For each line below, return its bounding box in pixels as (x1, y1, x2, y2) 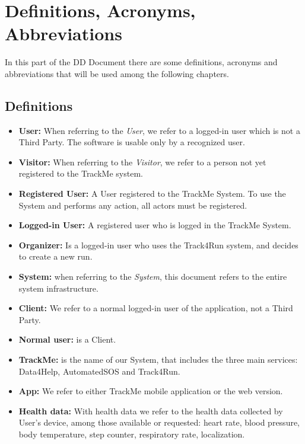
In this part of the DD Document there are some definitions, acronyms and (5, 56, 278, 68)
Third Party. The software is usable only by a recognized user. (18, 136, 245, 148)
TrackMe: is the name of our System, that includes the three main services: (18, 353, 298, 366)
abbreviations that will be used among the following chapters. (5, 67, 229, 79)
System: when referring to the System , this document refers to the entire (18, 270, 287, 283)
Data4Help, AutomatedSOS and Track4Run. (18, 365, 180, 377)
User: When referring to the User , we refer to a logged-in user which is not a (18, 124, 300, 136)
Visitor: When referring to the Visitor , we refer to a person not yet (18, 155, 266, 168)
